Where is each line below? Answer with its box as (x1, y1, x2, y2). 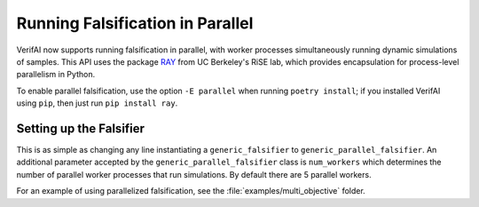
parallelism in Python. (16, 69, 96, 80)
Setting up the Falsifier (16, 121, 145, 136)
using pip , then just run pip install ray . (16, 98, 178, 108)
